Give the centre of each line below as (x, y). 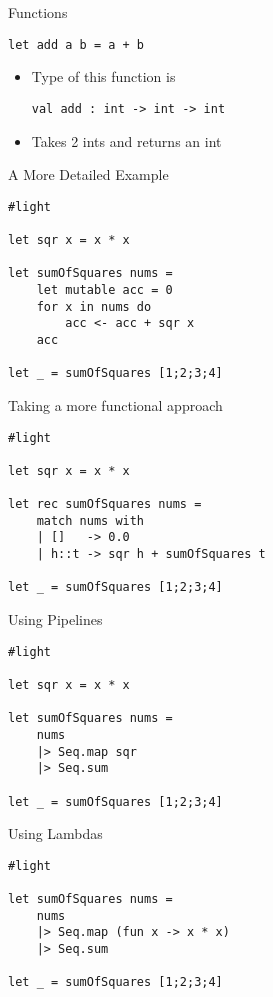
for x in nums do (94, 306)
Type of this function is (103, 76)
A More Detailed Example (88, 174)
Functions (38, 12)
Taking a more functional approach (115, 404)
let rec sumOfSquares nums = (105, 504)
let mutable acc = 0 (104, 289)
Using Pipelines (55, 619)
